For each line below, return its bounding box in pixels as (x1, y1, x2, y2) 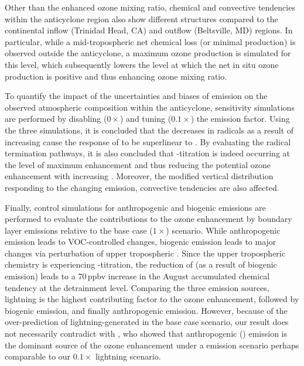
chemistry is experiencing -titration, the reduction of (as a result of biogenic (5, 258, 277, 271)
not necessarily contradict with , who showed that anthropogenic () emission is (5, 327, 288, 340)
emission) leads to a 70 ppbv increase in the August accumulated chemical (5, 270, 270, 282)
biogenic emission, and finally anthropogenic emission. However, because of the (5, 304, 288, 316)
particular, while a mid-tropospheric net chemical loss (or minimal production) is (5, 35, 296, 47)
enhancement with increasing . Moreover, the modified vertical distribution (5, 170, 274, 182)
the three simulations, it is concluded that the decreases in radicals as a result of (5, 124, 294, 136)
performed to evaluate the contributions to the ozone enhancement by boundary (5, 213, 292, 225)
